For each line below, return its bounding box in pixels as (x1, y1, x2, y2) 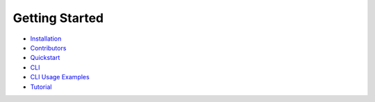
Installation (30, 34, 62, 43)
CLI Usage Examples (30, 73, 90, 81)
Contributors (30, 43, 67, 52)
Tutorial (30, 83, 52, 91)
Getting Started (12, 10, 104, 25)
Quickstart (30, 54, 60, 62)
